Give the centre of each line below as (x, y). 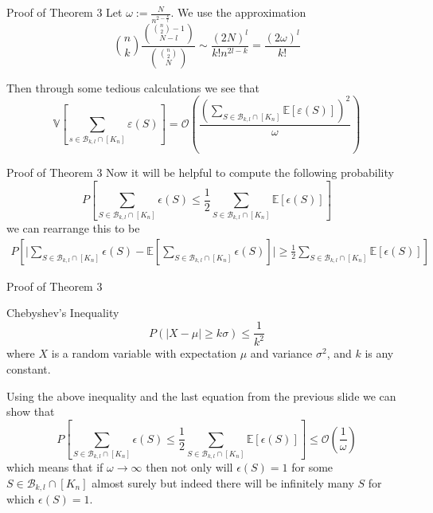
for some (312, 467)
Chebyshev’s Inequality (63, 313)
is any (379, 353)
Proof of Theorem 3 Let (64, 12)
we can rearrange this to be (73, 228)
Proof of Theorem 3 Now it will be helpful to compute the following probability (200, 172)
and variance (281, 353)
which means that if (55, 467)
